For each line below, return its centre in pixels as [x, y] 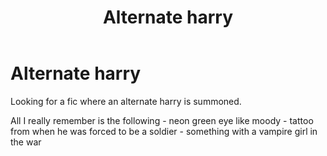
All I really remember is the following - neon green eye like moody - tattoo [162, 120]
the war [26, 142]
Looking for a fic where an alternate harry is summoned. [126, 101]
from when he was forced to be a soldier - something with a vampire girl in [164, 131]
